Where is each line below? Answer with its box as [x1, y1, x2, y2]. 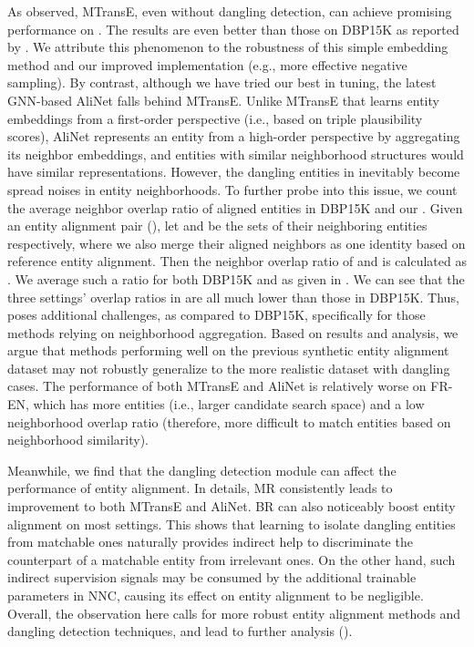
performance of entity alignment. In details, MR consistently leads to [7, 478, 393, 498]
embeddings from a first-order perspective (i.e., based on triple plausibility [7, 108, 423, 128]
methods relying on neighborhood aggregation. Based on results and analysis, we [7, 323, 459, 342]
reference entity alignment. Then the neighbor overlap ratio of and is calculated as [7, 252, 467, 271]
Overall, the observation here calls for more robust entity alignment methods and [7, 603, 461, 622]
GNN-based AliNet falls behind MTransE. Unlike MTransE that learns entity [7, 90, 439, 109]
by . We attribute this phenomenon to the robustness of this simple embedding [7, 37, 448, 56]
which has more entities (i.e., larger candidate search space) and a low [33, 395, 425, 414]
